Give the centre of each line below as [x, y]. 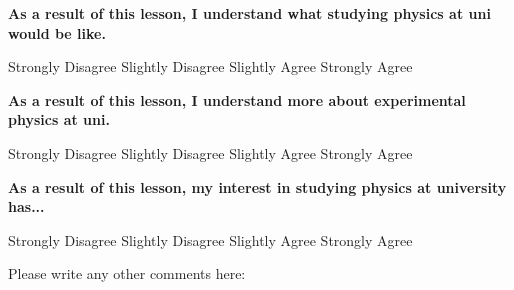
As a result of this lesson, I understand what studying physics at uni [249, 13]
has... [26, 206]
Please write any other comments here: [127, 273]
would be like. [57, 32]
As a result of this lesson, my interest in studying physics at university [257, 186]
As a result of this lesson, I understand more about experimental [237, 99]
